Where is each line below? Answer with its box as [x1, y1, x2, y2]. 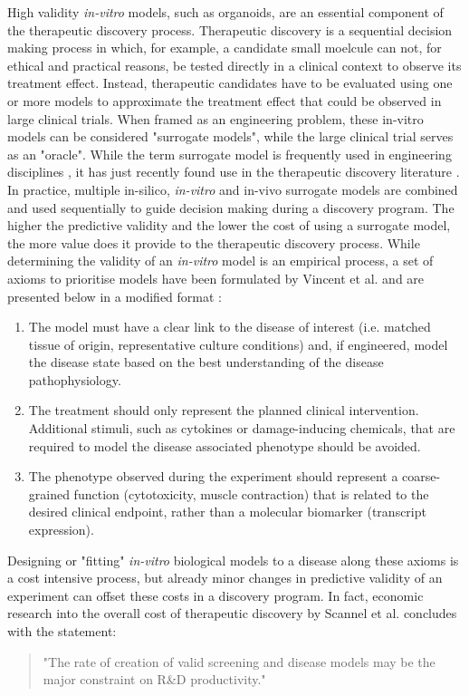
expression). [28, 520, 94, 539]
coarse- [402, 467, 441, 486]
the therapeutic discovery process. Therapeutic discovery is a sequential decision [7, 20, 453, 39]
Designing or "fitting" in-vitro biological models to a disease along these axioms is [7, 550, 459, 569]
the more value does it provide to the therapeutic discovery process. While [7, 233, 420, 252]
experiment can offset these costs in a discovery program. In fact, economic [7, 585, 424, 604]
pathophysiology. [28, 370, 121, 389]
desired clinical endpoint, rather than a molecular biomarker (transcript [28, 502, 426, 521]
